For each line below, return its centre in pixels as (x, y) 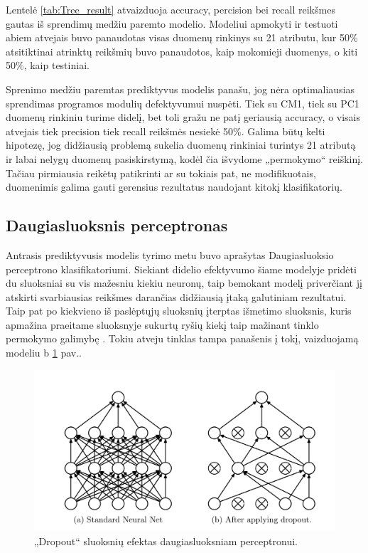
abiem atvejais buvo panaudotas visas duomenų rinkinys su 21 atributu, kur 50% (182, 37)
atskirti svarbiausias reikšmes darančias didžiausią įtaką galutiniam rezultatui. (176, 296)
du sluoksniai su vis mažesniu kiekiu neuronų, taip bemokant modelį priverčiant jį (184, 283)
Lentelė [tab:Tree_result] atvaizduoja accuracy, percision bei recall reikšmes (171, 9)
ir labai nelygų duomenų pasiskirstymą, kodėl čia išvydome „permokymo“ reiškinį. (185, 158)
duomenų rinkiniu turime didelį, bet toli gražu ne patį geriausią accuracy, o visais (183, 117)
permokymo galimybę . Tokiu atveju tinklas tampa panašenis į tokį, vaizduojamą (182, 338)
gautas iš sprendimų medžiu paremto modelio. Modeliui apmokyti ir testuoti (172, 23)
